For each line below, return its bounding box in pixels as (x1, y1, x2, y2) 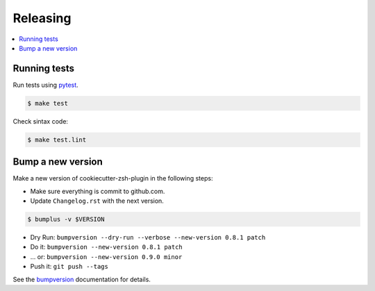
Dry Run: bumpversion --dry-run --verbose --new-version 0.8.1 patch (30, 233, 266, 242)
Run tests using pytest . (12, 81, 79, 89)
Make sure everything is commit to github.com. (30, 187, 165, 195)
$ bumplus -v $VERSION (27, 215, 105, 224)
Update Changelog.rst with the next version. (30, 197, 165, 205)
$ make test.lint (27, 135, 87, 144)
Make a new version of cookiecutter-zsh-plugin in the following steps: (12, 174, 213, 183)
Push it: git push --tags (30, 263, 109, 271)
